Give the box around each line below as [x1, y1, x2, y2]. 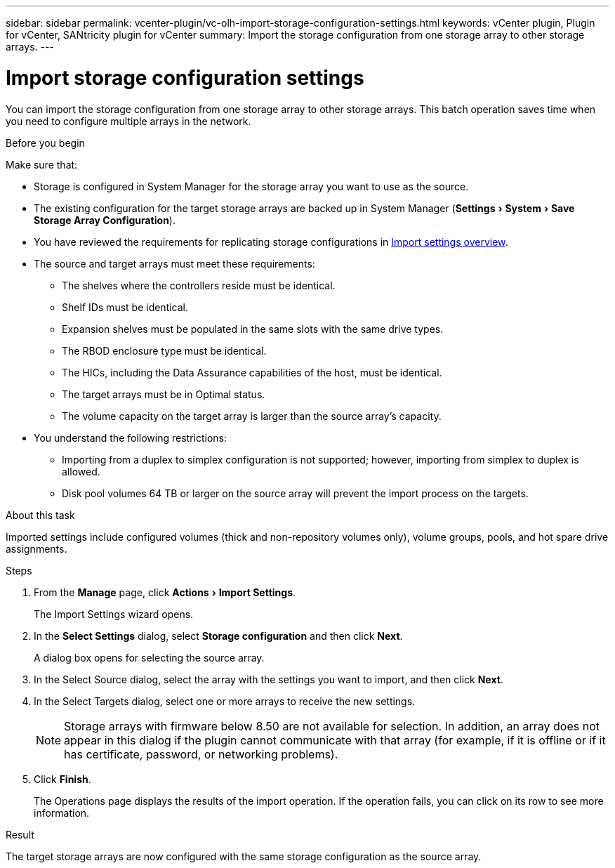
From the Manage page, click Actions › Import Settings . [34, 586, 296, 598]
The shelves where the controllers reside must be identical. [62, 279, 336, 291]
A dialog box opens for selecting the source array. [34, 651, 265, 664]
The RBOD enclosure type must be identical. [62, 344, 267, 357]
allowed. [62, 465, 100, 478]
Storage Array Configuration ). [34, 213, 176, 226]
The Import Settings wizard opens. [34, 607, 194, 620]
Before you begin [6, 136, 85, 149]
